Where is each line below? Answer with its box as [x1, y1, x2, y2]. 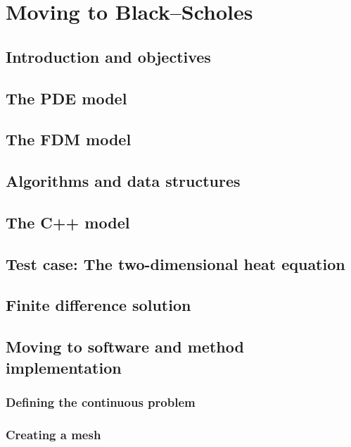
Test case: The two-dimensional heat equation [6, 252, 345, 274]
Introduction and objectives [6, 45, 211, 67]
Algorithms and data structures [6, 170, 241, 192]
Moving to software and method [6, 336, 244, 357]
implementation [6, 356, 122, 378]
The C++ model [6, 211, 130, 233]
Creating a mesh [6, 425, 101, 443]
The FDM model [6, 128, 132, 150]
